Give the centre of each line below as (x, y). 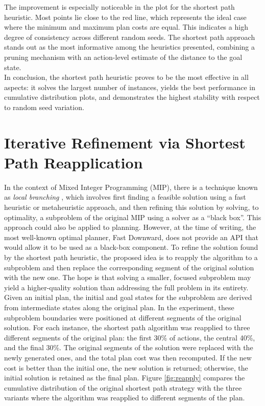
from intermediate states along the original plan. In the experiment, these (119, 307)
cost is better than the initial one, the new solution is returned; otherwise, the (126, 367)
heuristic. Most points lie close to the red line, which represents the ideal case (125, 17)
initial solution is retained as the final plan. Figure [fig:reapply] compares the (125, 378)
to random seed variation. (44, 107)
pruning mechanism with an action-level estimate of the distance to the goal (123, 57)
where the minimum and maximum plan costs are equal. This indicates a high (126, 27)
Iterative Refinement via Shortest (125, 142)
